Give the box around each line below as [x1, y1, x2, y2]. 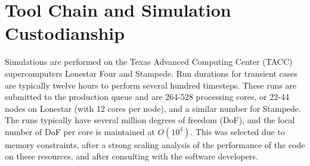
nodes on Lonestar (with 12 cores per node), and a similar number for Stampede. [5, 102, 301, 114]
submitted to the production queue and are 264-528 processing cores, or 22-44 [5, 90, 289, 103]
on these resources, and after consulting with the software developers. [5, 150, 258, 162]
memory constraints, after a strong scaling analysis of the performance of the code [5, 138, 305, 151]
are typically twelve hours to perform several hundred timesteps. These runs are [5, 79, 297, 91]
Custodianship [5, 21, 125, 45]
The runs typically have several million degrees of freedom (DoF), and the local [5, 114, 295, 126]
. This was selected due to [190, 125, 285, 137]
